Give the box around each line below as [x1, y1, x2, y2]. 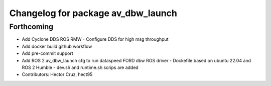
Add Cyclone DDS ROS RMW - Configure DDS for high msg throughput [22, 36, 169, 42]
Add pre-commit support [22, 50, 74, 56]
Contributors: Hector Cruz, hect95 [22, 71, 93, 77]
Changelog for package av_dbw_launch [9, 8, 178, 19]
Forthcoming [9, 22, 54, 31]
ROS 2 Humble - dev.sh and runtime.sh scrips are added [22, 64, 139, 70]
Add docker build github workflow [22, 43, 92, 49]
